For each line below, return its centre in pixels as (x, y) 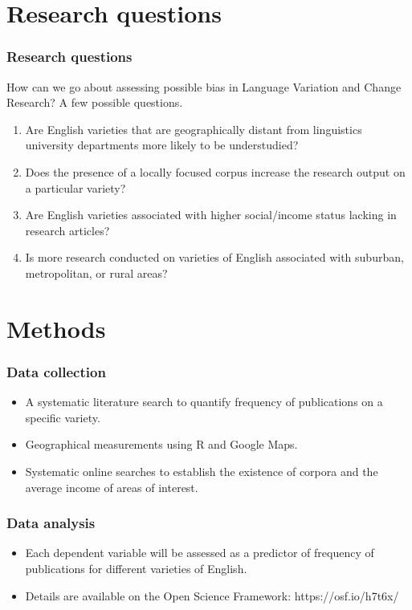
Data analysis (51, 523)
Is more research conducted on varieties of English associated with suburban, (214, 257)
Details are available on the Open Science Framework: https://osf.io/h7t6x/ (212, 595)
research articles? (67, 230)
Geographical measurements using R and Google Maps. (161, 444)
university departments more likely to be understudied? (162, 145)
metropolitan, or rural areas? (96, 272)
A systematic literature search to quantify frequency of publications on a (204, 402)
